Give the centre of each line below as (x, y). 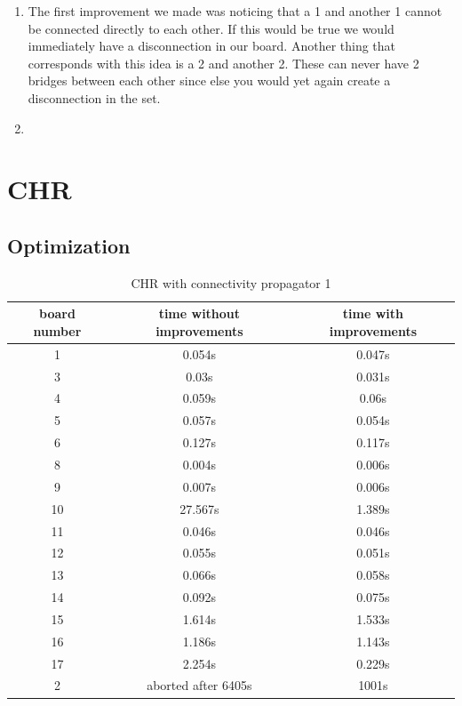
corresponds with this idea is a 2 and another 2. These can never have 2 (223, 63)
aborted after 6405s (199, 685)
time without (199, 313)
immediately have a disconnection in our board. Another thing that (212, 46)
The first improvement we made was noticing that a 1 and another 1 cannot (235, 11)
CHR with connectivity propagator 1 (231, 282)
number (57, 330)
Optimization (69, 245)
